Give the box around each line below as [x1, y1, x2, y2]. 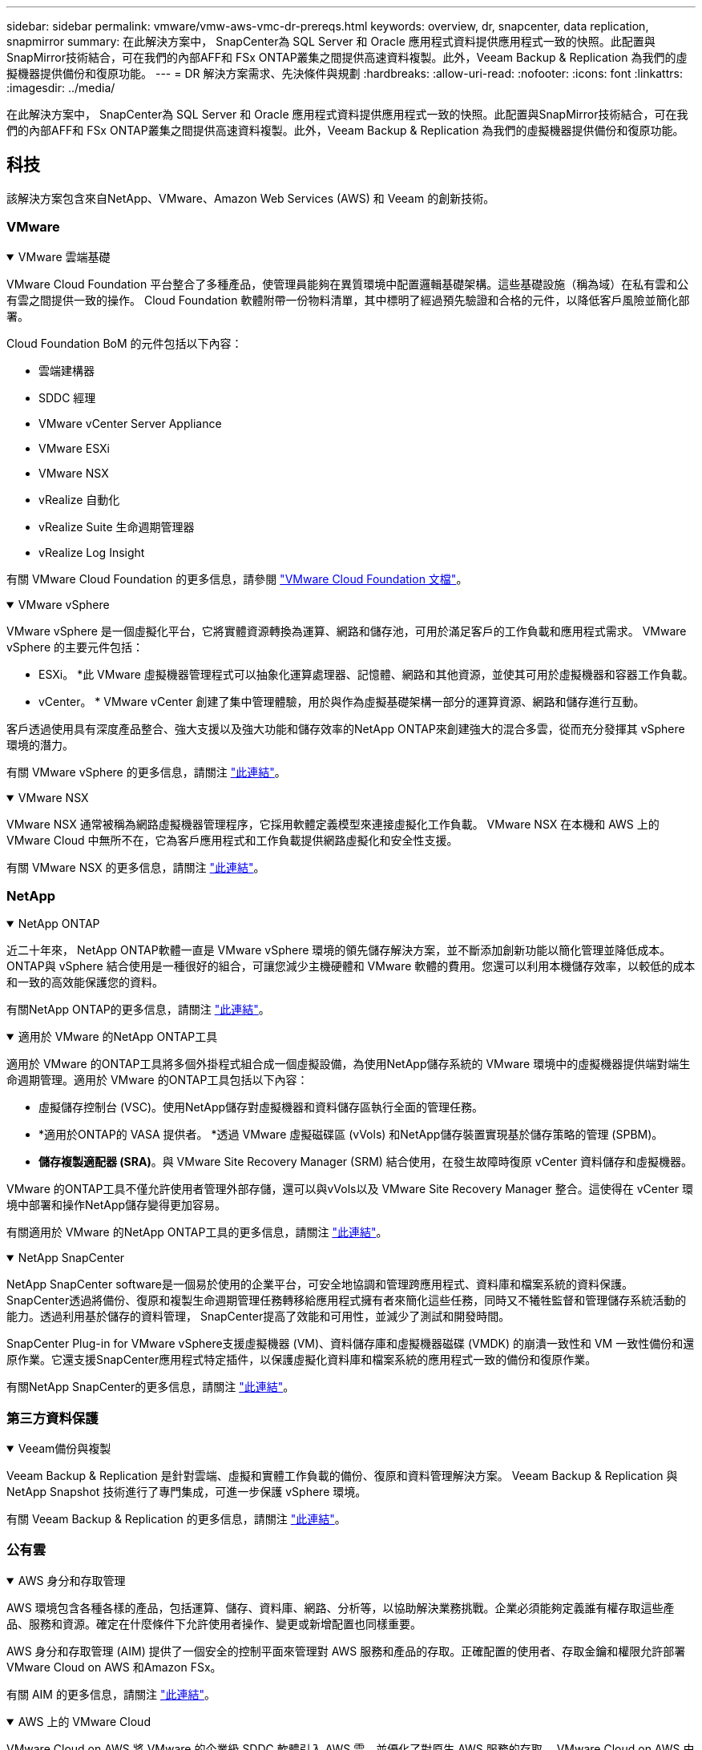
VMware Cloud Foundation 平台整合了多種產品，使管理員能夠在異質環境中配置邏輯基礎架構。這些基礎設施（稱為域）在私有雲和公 [6, 276, 689, 291]
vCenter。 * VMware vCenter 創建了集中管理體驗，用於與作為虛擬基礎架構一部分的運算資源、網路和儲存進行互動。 [38, 694, 645, 708]
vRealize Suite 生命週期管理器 [38, 519, 195, 534]
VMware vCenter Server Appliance [38, 416, 222, 430]
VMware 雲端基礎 [18, 249, 111, 264]
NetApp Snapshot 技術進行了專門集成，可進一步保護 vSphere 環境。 [6, 1485, 367, 1499]
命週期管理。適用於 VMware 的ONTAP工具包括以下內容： [6, 1073, 309, 1087]
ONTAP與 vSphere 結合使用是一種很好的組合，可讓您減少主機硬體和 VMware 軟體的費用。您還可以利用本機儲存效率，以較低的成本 [6, 959, 696, 974]
